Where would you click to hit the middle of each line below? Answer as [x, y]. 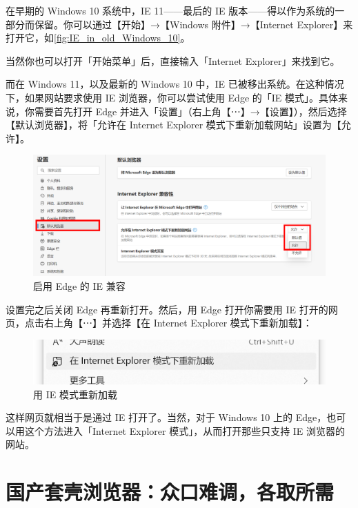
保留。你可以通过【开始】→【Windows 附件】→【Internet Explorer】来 [193, 24]
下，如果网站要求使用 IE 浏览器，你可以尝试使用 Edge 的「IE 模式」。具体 [172, 97]
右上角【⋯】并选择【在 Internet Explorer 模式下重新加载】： [178, 323]
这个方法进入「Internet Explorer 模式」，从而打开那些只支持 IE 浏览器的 [185, 430]
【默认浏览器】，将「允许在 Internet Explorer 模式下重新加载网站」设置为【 [173, 125]
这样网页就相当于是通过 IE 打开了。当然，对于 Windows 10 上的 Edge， [166, 417]
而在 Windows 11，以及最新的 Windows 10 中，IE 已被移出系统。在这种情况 [175, 84]
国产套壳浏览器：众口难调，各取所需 [170, 492]
